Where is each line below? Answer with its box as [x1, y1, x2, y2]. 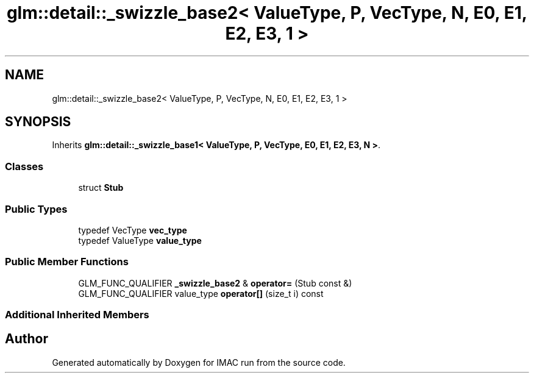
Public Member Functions [5, 255, 129, 268]
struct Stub [78, 182, 124, 193]
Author [5, 331, 48, 347]
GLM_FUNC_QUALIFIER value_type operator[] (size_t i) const [78, 288, 324, 299]
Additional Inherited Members [5, 308, 149, 321]
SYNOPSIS [5, 114, 71, 130]
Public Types [5, 202, 68, 215]
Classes [5, 160, 44, 173]
